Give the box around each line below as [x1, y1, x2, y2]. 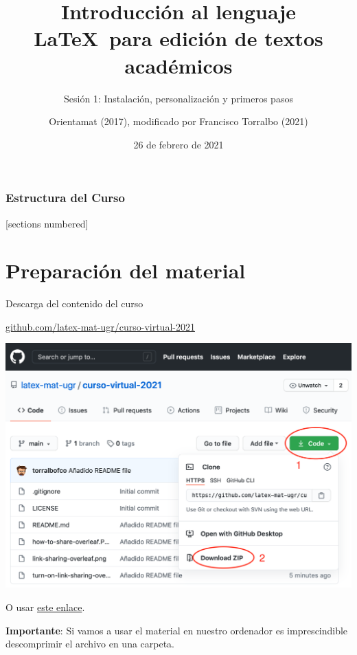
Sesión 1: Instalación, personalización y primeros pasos [64, 91, 293, 105]
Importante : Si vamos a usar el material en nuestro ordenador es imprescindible [5, 623, 348, 637]
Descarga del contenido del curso [5, 296, 143, 311]
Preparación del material [5, 256, 246, 285]
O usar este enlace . [5, 599, 85, 614]
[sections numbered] [5, 216, 89, 230]
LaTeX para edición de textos [34, 24, 323, 52]
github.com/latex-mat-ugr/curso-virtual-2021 [5, 319, 195, 333]
